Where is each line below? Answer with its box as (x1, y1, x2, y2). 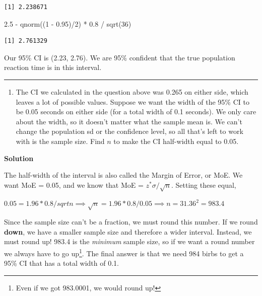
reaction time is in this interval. (4, 62, 102, 72)
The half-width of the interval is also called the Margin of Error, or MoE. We (4, 170, 243, 180)
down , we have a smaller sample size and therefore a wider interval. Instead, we (4, 226, 252, 237)
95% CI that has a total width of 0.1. (4, 258, 119, 268)
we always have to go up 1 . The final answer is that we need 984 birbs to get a (4, 247, 244, 258)
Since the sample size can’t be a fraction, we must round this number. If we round (4, 216, 258, 227)
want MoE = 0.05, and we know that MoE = (4, 179, 144, 190)
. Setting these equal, (171, 179, 236, 190)
